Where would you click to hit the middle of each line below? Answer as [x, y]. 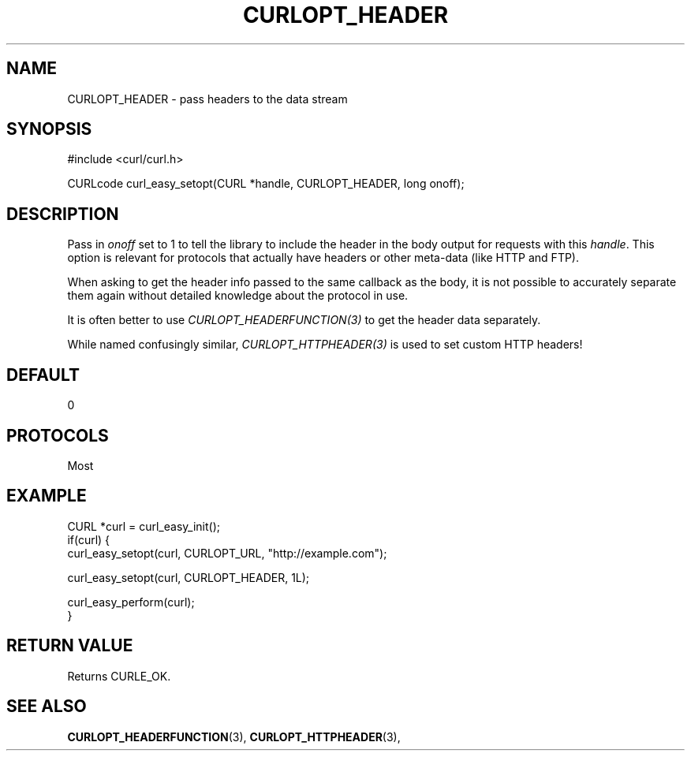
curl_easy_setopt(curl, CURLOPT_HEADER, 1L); [189, 577]
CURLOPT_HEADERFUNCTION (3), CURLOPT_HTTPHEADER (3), [234, 736]
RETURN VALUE [70, 646]
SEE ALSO [47, 707]
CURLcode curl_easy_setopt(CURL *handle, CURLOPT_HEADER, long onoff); [266, 184]
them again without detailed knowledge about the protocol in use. [238, 296]
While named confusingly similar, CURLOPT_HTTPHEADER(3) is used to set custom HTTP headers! [325, 345]
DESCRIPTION [63, 214]
